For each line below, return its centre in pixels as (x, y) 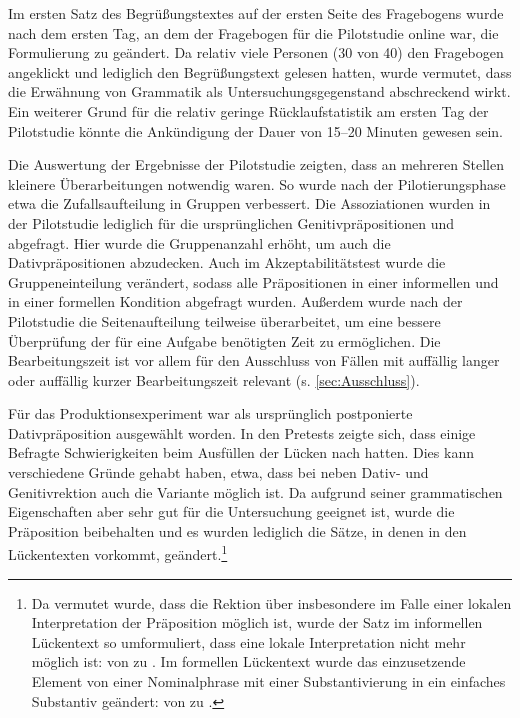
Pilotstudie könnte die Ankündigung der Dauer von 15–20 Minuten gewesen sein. (256, 130)
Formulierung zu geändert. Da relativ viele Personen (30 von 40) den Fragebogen (256, 52)
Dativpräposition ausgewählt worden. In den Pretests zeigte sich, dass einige (242, 432)
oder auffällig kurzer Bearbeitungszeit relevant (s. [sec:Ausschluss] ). (214, 379)
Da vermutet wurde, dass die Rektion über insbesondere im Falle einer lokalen (271, 602)
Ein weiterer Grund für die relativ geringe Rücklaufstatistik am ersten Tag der (248, 110)
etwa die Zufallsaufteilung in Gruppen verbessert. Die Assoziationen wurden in (249, 203)
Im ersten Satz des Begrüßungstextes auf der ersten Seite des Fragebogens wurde (256, 13)
